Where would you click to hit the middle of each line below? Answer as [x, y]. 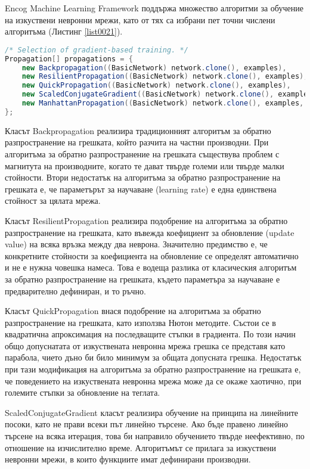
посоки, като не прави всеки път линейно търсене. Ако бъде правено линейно [147, 424]
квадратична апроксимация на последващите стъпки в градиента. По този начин [150, 334]
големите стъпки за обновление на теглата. [83, 392]
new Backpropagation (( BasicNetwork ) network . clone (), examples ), [154, 68]
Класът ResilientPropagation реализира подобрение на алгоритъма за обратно [146, 220]
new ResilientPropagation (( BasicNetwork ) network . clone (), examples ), [165, 77]
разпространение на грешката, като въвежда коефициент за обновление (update [150, 232]
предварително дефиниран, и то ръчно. [75, 291]
